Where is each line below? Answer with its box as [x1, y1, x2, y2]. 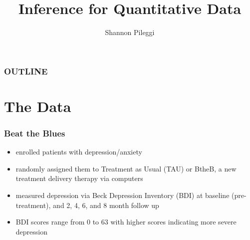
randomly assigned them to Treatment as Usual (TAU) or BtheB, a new [15, 163, 237, 173]
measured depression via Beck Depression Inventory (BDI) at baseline [15, 190, 230, 200]
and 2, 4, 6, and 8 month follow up [53, 199, 159, 210]
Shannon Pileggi [105, 27, 155, 37]
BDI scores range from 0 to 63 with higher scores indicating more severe [15, 216, 237, 227]
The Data [4, 95, 71, 116]
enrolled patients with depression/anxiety [15, 146, 142, 157]
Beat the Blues [4, 126, 65, 139]
